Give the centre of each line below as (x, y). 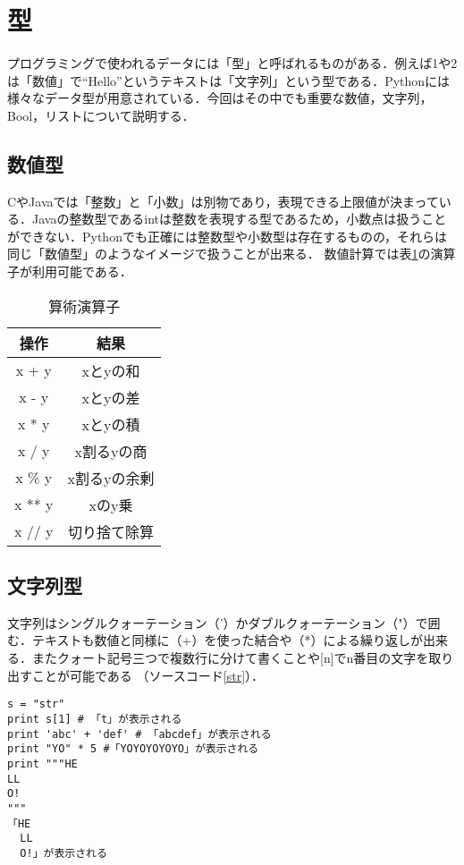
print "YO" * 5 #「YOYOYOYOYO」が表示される (133, 749)
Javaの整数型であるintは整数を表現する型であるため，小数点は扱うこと (239, 219)
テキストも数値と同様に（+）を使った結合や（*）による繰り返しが (228, 640)
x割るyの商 (111, 451)
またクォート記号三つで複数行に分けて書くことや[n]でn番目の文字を (230, 658)
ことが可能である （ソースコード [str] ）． (148, 675)
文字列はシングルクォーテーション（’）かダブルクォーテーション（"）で (218, 622)
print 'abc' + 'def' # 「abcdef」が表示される (139, 734)
